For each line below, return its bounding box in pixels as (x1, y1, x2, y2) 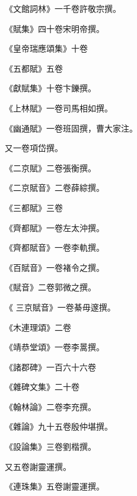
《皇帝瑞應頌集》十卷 (5, 42, 88, 55)
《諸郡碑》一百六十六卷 (5, 360, 96, 373)
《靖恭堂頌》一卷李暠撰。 (5, 341, 104, 353)
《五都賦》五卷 (5, 62, 63, 74)
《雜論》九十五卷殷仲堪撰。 (5, 420, 113, 433)
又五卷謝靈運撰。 (5, 460, 71, 472)
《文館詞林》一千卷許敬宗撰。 (5, 2, 121, 14)
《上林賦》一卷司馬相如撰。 (5, 101, 113, 114)
